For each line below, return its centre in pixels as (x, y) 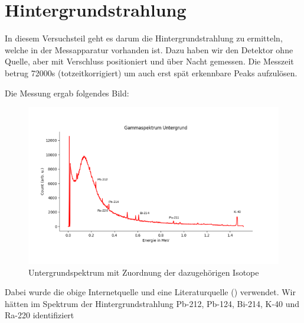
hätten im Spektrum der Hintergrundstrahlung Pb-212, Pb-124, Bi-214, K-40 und (152, 303)
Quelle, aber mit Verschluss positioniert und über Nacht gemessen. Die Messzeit (149, 61)
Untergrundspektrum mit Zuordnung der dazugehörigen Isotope (144, 272)
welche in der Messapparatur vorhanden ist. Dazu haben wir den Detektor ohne (149, 49)
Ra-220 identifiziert (40, 315)
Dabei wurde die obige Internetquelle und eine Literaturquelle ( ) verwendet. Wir (150, 292)
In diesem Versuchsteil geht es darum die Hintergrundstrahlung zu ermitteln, (144, 38)
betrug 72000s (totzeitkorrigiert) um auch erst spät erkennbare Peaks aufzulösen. (151, 72)
